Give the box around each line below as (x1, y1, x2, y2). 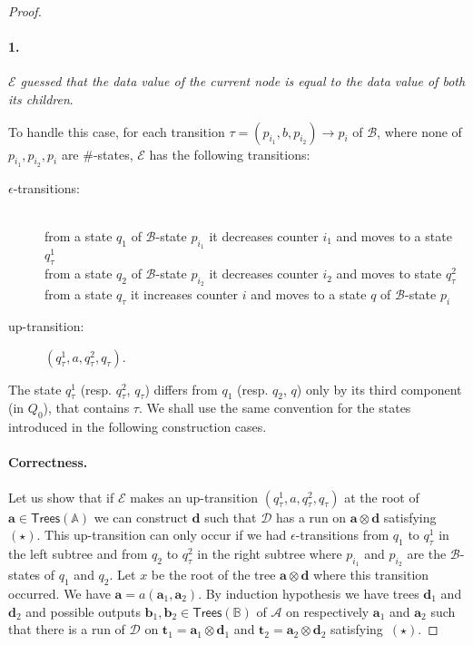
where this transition (313, 565, 429, 584)
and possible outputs (25, 601, 141, 621)
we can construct (94, 507, 188, 526)
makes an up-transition (130, 487, 259, 506)
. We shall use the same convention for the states (138, 398, 411, 417)
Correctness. (8, 453, 88, 472)
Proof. (8, 2, 42, 20)
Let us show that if (8, 487, 114, 506)
